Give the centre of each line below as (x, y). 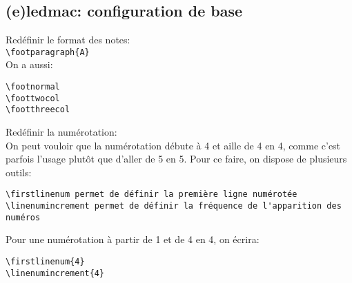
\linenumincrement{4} (55, 273)
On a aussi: (29, 64)
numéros (23, 217)
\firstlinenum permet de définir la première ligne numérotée (151, 195)
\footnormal (33, 87)
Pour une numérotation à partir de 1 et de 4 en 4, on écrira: (133, 239)
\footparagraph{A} (48, 52)
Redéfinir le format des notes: (68, 40)
